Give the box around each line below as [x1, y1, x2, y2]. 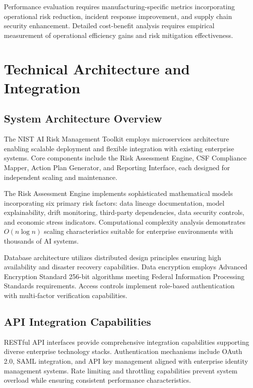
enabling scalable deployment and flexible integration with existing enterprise [4, 143, 234, 153]
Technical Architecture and [4, 58, 190, 78]
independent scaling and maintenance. [4, 172, 118, 182]
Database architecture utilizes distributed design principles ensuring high [4, 252, 221, 262]
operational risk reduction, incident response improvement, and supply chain [4, 11, 232, 21]
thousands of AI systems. [4, 236, 79, 246]
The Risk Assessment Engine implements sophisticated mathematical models [4, 188, 233, 198]
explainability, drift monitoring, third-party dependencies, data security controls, [4, 207, 245, 217]
